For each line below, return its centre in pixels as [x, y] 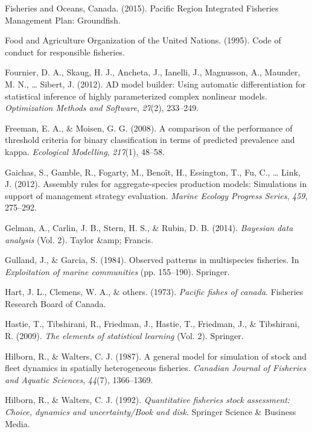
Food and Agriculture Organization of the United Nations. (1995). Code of [143, 40]
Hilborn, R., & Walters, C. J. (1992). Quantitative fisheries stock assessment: [148, 400]
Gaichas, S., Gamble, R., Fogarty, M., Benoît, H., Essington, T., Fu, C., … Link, [153, 172]
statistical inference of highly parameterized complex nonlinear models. [136, 96]
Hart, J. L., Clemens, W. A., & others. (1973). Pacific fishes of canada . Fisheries [154, 292]
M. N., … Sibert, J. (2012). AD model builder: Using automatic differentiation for [155, 84]
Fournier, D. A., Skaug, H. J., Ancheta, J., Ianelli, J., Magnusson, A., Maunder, [153, 72]
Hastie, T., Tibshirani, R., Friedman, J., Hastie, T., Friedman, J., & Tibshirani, [152, 324]
